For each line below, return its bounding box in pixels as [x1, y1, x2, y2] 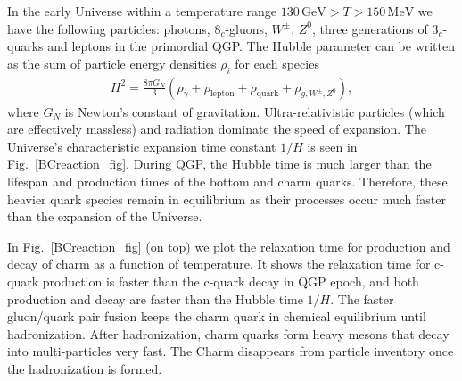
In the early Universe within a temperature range [7, 2, 277, 20]
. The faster [330, 289, 394, 308]
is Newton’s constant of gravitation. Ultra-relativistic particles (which [64, 102, 445, 120]
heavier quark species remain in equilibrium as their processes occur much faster [7, 189, 446, 208]
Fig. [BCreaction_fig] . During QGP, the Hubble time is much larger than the [7, 154, 432, 173]
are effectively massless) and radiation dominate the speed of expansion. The [7, 120, 426, 138]
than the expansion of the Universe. [7, 207, 202, 226]
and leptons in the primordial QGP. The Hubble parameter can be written [47, 37, 456, 55]
